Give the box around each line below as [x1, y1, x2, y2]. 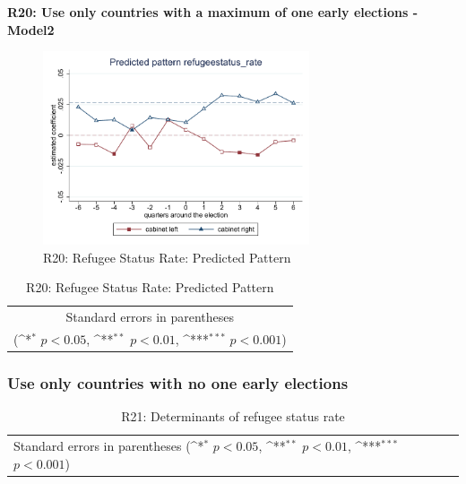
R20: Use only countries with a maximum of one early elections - [7, 3, 419, 21]
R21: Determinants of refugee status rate [121, 407, 345, 426]
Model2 [7, 20, 55, 39]
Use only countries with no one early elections [7, 371, 349, 393]
